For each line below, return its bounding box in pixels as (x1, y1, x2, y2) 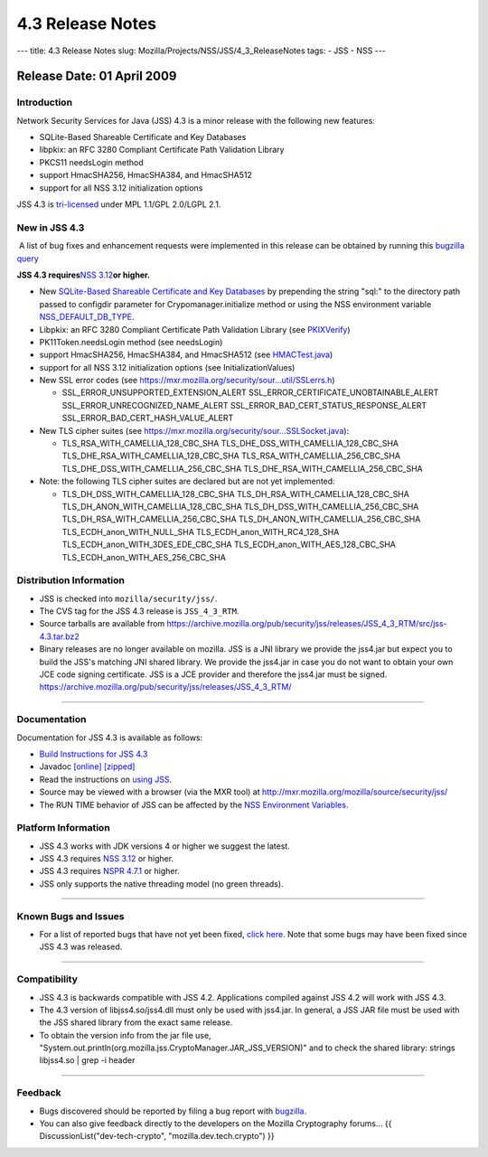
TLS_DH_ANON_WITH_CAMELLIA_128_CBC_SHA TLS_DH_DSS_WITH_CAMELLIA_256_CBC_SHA (61, 502, 419, 512)
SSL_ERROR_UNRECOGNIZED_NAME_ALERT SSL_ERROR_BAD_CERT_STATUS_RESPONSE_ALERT (61, 400, 427, 410)
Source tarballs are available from (39, 618, 165, 629)
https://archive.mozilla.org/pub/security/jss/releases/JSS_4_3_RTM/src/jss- (166, 618, 447, 629)
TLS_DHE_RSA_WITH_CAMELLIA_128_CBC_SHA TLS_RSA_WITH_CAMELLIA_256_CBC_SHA (61, 450, 401, 461)
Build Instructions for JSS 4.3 (39, 748, 148, 759)
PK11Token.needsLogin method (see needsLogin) (39, 336, 223, 347)
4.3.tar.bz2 (39, 631, 80, 642)
